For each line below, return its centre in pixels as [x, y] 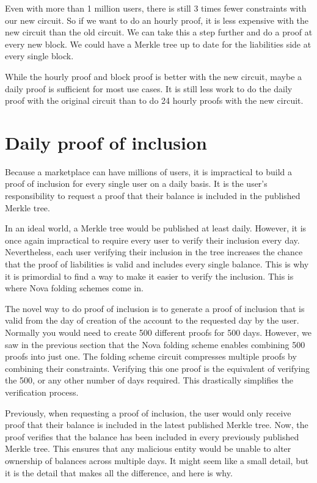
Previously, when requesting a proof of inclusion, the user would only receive [148, 412]
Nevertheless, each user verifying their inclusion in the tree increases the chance [154, 252]
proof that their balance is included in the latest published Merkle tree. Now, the [157, 425]
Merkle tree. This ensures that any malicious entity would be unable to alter [148, 448]
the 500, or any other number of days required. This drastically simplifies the [149, 380]
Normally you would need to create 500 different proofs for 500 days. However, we [158, 332]
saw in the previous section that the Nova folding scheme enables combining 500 [155, 344]
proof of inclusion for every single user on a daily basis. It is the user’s [136, 183]
